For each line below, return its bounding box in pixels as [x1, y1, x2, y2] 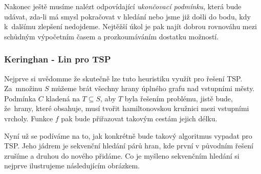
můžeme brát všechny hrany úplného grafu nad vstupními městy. [51, 83, 255, 94]
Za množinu [4, 83, 42, 94]
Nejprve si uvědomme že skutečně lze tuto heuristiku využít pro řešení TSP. [4, 73, 243, 83]
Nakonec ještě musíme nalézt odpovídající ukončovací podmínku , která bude [4, 1, 242, 11]
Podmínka [4, 93, 36, 103]
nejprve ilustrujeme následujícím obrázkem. [4, 160, 140, 171]
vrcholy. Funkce [4, 113, 53, 123]
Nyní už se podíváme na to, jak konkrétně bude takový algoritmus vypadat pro [4, 130, 252, 141]
